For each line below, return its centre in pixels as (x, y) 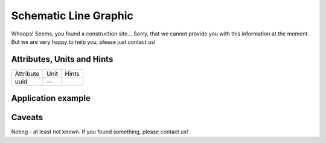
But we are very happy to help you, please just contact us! (84, 41)
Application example (51, 98)
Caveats (27, 117)
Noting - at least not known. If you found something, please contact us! (100, 132)
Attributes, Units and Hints (62, 59)
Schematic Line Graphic (72, 16)
